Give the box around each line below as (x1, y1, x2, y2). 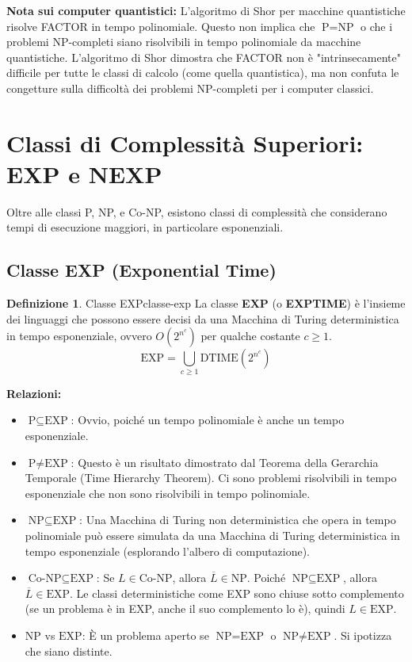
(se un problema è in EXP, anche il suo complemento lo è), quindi (25, 600, 345, 617)
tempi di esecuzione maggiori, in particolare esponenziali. (6, 219, 284, 235)
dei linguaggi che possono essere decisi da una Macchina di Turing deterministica (6, 310, 399, 327)
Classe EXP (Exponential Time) (6, 258, 277, 282)
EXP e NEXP (6, 157, 162, 189)
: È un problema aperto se (82, 626, 209, 643)
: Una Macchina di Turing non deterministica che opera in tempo (79, 511, 396, 528)
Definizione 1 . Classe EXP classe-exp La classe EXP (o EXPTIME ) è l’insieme (6, 295, 406, 312)
